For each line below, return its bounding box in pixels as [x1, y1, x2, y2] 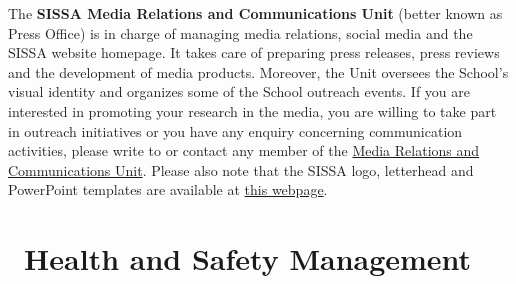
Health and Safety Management [24, 238, 472, 279]
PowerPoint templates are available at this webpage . [8, 179, 328, 200]
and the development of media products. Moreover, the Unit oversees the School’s [8, 61, 509, 82]
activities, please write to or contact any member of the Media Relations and [8, 140, 480, 161]
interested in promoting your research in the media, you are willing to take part [8, 100, 497, 121]
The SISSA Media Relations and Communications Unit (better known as [8, 3, 503, 23]
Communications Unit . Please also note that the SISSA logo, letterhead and [8, 159, 474, 180]
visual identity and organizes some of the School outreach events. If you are [8, 81, 471, 102]
